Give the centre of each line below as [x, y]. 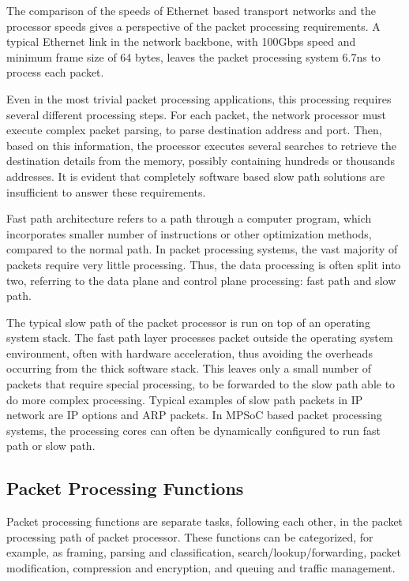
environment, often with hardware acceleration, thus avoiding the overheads [189, 352]
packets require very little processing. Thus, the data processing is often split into [204, 264]
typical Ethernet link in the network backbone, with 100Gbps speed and [181, 41]
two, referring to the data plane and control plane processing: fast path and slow [201, 280]
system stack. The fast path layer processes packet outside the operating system [200, 337]
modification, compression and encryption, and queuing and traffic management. [201, 568]
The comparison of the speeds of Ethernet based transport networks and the [191, 10]
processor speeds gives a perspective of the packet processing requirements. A [193, 26]
